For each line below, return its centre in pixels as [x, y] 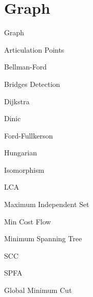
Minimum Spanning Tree [43, 238]
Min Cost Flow [28, 221]
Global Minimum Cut [38, 290]
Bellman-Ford [26, 67]
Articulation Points [34, 49]
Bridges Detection [32, 84]
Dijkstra [17, 101]
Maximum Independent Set [47, 204]
